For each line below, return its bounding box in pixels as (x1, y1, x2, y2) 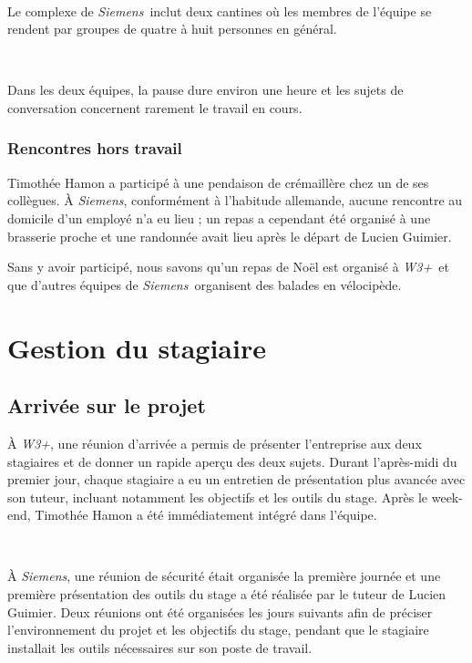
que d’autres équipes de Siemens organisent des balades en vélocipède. (7, 275, 402, 294)
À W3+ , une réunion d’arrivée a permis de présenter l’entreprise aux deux (7, 433, 422, 452)
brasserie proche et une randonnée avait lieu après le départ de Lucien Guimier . (7, 226, 452, 245)
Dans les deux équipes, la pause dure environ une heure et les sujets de (7, 80, 404, 99)
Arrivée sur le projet (7, 391, 206, 420)
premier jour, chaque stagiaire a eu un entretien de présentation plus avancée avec (7, 470, 466, 489)
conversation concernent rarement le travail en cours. (7, 98, 303, 117)
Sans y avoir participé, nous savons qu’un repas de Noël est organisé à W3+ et (7, 257, 449, 276)
